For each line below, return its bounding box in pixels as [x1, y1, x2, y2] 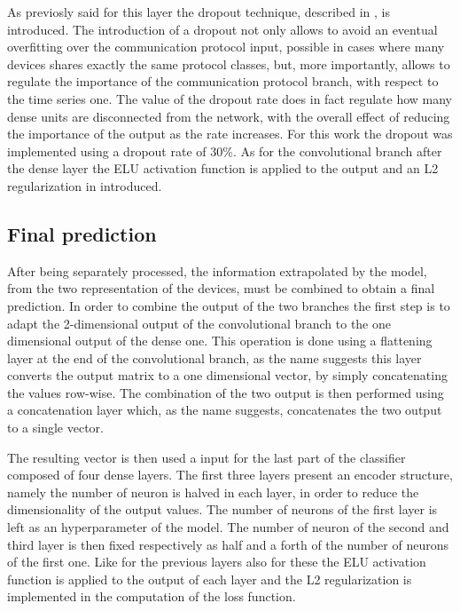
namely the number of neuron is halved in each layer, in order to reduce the [7, 482, 419, 501]
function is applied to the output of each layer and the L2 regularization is [7, 569, 412, 588]
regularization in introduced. [7, 176, 162, 194]
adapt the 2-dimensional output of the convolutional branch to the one [7, 313, 391, 332]
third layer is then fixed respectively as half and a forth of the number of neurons [7, 535, 448, 553]
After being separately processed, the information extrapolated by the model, [7, 261, 427, 280]
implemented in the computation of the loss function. [7, 587, 296, 606]
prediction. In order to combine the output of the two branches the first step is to [7, 296, 450, 314]
